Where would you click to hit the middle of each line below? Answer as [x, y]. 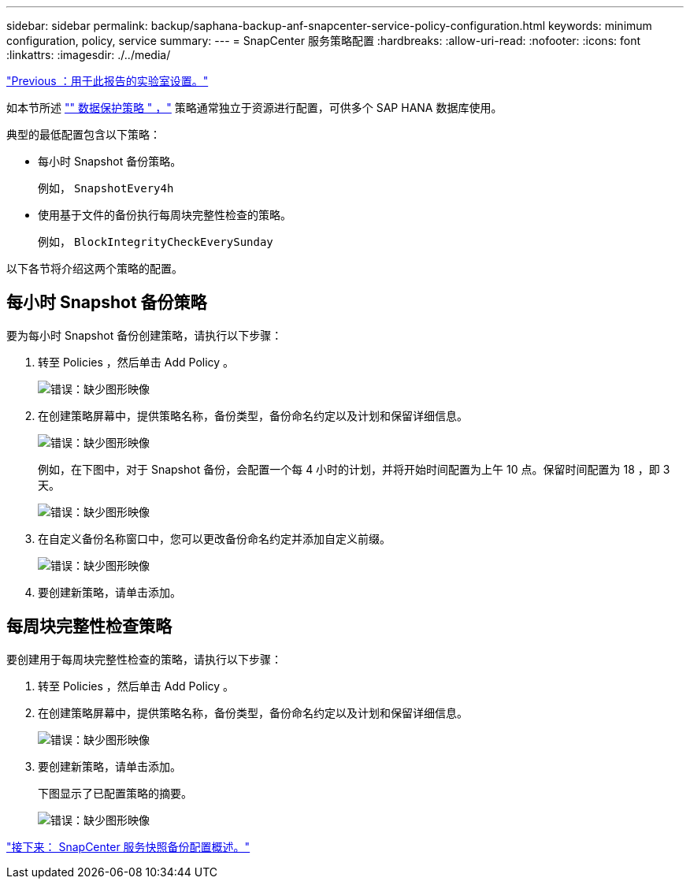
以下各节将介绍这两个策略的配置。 [95, 268]
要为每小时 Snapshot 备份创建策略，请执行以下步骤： [145, 335]
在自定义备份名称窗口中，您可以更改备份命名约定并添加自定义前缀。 [214, 538]
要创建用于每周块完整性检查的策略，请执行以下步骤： [144, 659]
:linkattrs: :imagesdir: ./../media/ [89, 55]
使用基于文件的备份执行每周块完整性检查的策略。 [165, 215]
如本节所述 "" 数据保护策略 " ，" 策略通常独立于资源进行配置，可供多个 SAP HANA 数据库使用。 [254, 108]
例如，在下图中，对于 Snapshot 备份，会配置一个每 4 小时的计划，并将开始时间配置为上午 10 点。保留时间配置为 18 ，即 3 [354, 469]
